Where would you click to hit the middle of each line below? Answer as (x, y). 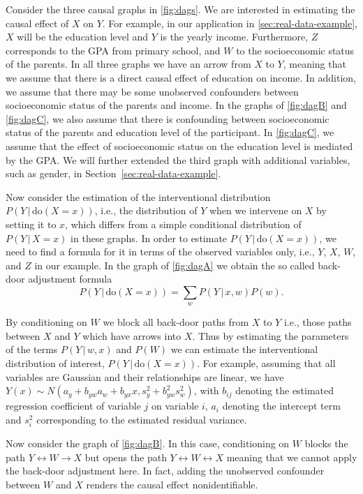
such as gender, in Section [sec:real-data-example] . (113, 173)
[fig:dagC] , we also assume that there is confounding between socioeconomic (168, 118)
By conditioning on (46, 322)
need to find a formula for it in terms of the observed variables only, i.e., (160, 252)
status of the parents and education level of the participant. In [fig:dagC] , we (170, 132)
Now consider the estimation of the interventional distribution (138, 196)
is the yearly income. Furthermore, (234, 37)
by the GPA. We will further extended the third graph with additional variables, (178, 159)
